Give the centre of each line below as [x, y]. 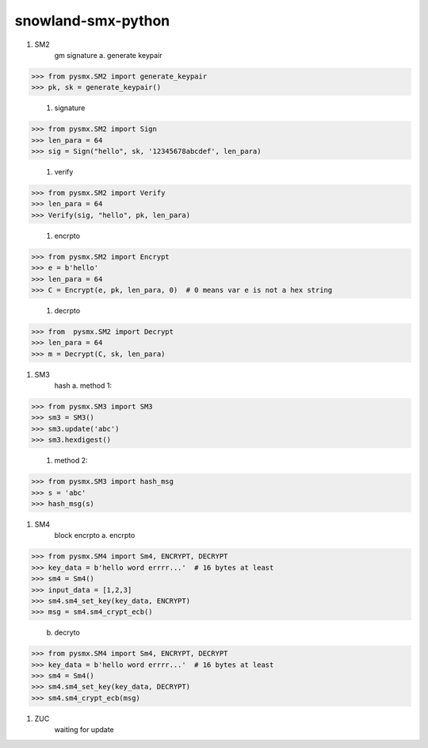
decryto [67, 633]
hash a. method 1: [83, 386]
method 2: [71, 461]
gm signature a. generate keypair [108, 55]
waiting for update [84, 730]
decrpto [67, 310]
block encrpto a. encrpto [95, 535]
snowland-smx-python [92, 21]
